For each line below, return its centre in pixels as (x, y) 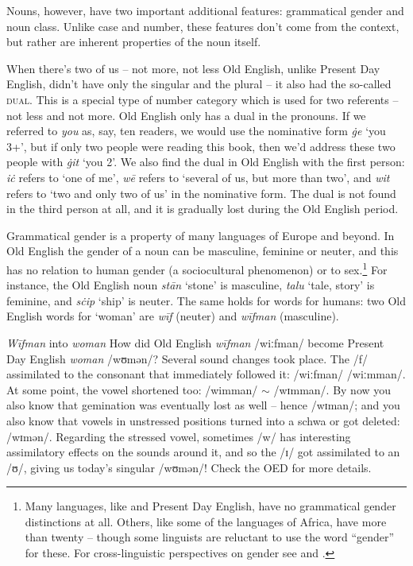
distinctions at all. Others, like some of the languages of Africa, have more (206, 521)
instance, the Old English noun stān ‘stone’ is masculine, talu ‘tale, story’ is (191, 285)
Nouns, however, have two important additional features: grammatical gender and (205, 10)
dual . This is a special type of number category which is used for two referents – (203, 99)
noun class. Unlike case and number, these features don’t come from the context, (203, 26)
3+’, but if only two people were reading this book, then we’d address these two (201, 146)
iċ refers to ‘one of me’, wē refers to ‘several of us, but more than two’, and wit (198, 177)
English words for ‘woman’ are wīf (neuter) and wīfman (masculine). (173, 316)
